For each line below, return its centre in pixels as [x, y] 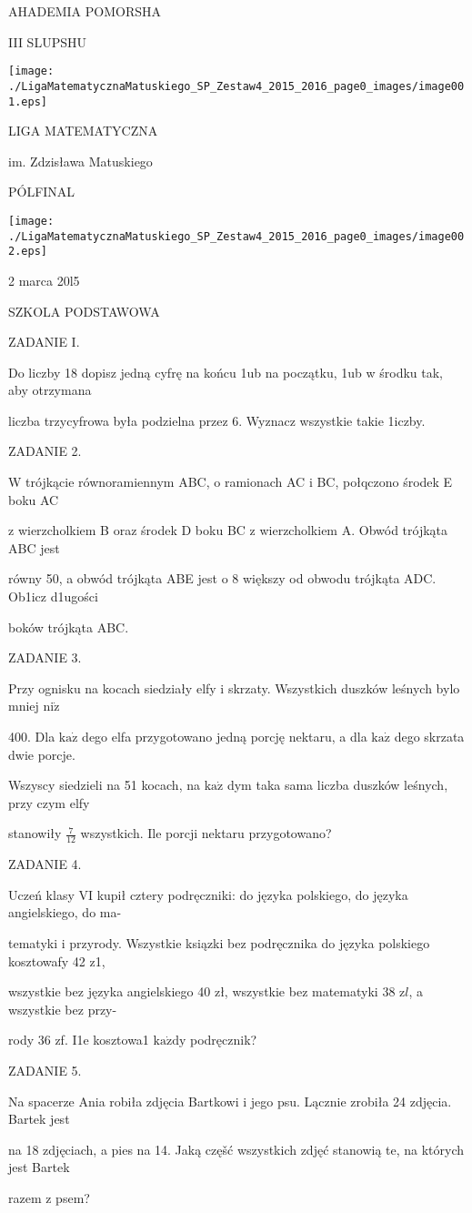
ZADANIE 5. [45, 1070]
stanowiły [35, 833]
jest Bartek [39, 1167]
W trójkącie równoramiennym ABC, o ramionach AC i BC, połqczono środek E [231, 482]
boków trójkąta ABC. [69, 627]
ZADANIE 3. [45, 657]
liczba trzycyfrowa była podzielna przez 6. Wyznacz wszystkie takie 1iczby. [217, 420]
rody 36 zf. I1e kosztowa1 [79, 1040]
